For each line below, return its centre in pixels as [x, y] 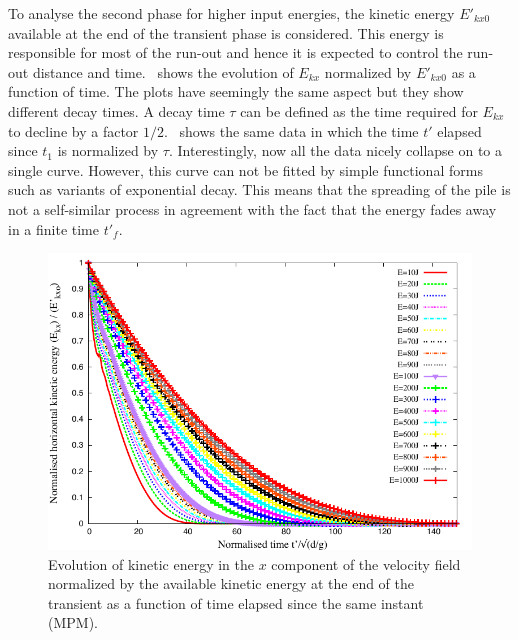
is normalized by [108, 150]
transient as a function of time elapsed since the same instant [236, 602]
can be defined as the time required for [359, 110]
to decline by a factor [73, 130]
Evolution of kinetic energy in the [151, 563]
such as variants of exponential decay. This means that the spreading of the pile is [259, 189]
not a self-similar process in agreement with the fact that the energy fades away [252, 208]
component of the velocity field [366, 563]
